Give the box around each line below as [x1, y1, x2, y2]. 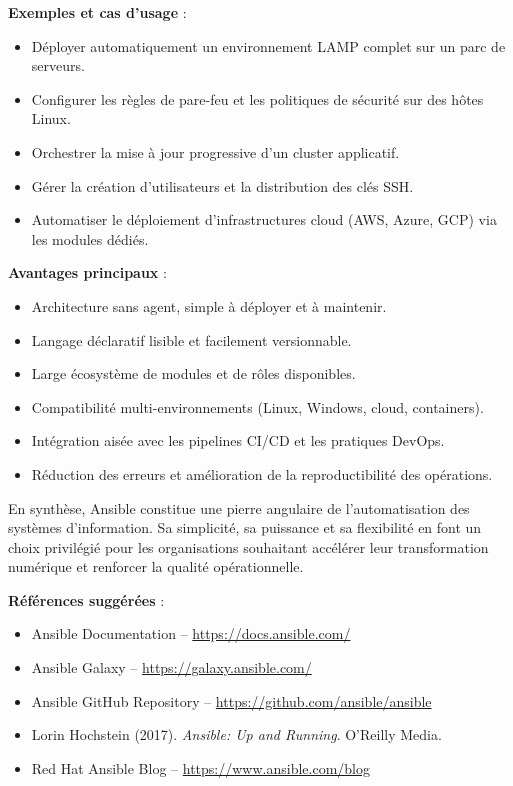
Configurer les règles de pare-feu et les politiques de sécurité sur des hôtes [31, 88, 484, 109]
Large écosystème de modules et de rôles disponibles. [31, 363, 356, 384]
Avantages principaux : [8, 262, 167, 283]
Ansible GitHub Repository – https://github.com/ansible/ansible [31, 690, 432, 711]
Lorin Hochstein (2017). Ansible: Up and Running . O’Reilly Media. [31, 724, 442, 745]
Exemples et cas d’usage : [8, 2, 187, 22]
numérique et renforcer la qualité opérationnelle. [8, 556, 304, 577]
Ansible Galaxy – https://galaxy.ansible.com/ [31, 657, 312, 678]
